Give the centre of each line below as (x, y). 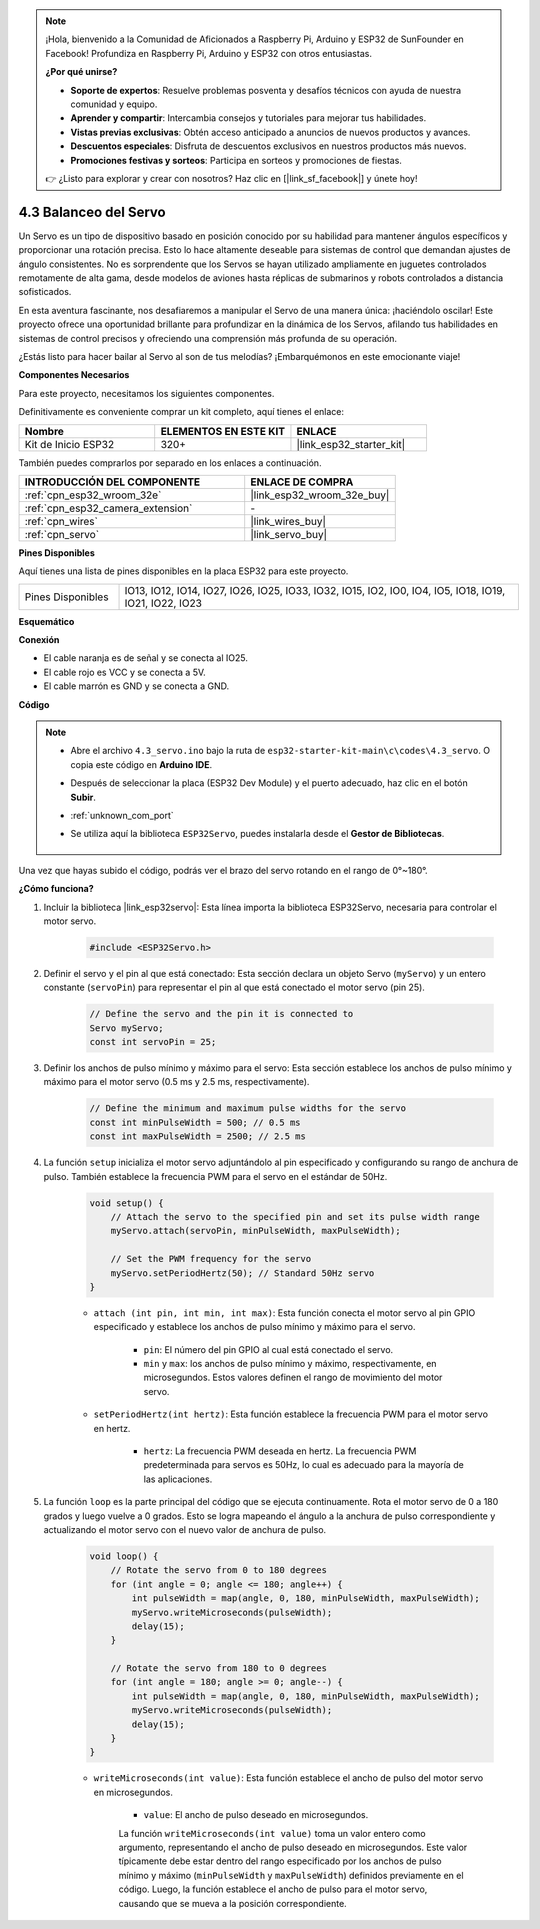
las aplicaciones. (178, 1479)
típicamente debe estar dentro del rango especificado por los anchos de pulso (280, 1861)
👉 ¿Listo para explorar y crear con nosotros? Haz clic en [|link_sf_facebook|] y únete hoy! (231, 178)
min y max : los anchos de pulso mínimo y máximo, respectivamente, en (290, 1364)
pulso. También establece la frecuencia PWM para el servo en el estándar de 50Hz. (215, 1176)
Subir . (83, 797)
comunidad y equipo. (114, 104)
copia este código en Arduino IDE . (141, 764)
